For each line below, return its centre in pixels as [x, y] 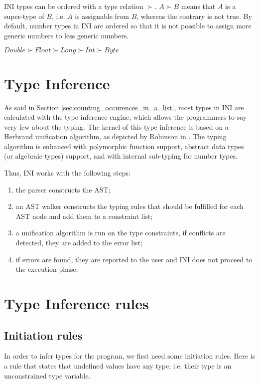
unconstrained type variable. [47, 375]
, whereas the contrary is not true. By [194, 16]
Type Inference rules [76, 303]
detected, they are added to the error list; [79, 243]
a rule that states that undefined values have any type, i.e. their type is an [118, 365]
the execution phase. [47, 269]
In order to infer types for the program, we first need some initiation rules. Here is [129, 356]
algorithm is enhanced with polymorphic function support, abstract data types [124, 146]
